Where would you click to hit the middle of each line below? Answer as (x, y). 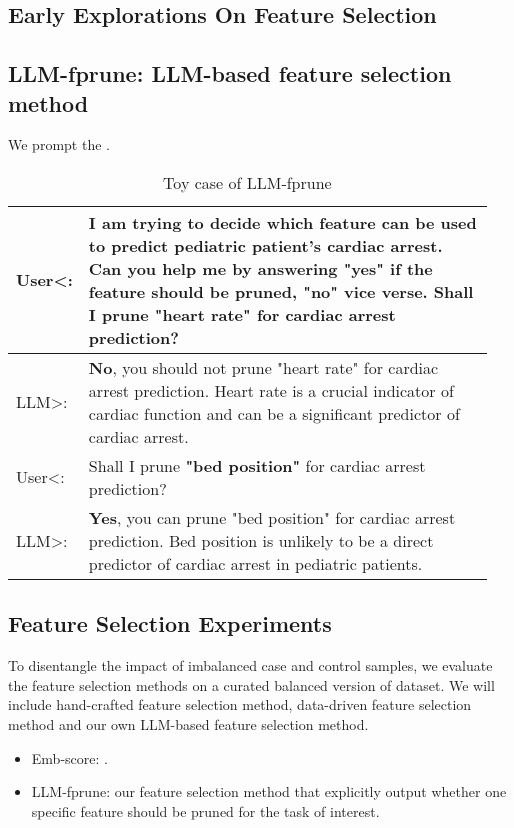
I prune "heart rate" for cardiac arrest (242, 314)
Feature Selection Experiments (170, 623)
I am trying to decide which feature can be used (282, 222)
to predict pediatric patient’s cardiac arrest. (265, 245)
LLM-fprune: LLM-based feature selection (230, 73)
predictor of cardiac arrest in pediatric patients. (255, 563)
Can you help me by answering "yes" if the (260, 268)
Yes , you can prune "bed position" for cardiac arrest (272, 517)
